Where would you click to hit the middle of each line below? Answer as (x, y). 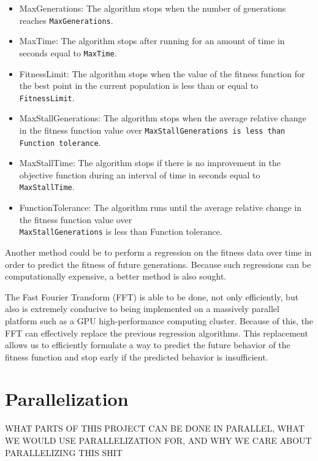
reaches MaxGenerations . (66, 20)
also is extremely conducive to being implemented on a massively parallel (142, 309)
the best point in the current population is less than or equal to (139, 86)
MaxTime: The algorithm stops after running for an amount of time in (152, 41)
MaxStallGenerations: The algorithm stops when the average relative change (163, 118)
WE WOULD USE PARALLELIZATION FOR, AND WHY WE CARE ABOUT (158, 440)
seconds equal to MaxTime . (68, 52)
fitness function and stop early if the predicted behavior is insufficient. (137, 356)
